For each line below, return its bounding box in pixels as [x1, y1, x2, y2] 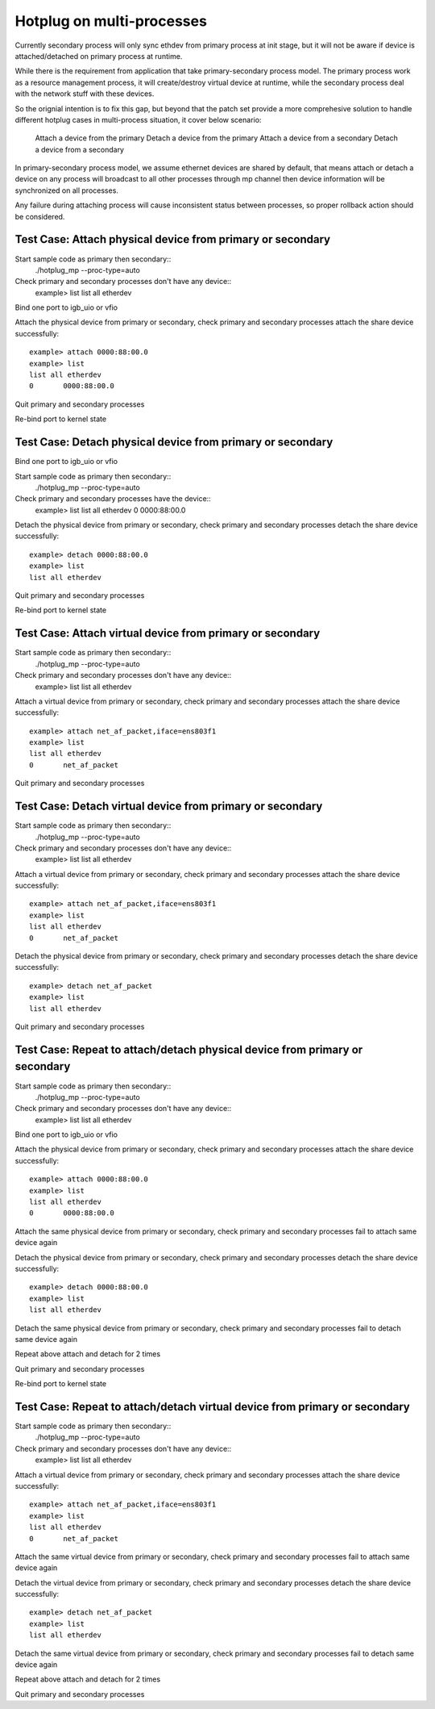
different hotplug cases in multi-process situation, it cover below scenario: [14, 115, 262, 124]
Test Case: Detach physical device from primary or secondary [14, 436, 333, 449]
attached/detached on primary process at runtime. [14, 51, 183, 61]
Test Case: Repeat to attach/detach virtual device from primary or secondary [14, 1400, 410, 1414]
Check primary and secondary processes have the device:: [14, 494, 211, 504]
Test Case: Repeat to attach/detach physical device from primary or [14, 1043, 363, 1056]
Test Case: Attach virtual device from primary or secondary [14, 626, 321, 641]
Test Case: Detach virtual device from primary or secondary [14, 800, 323, 813]
